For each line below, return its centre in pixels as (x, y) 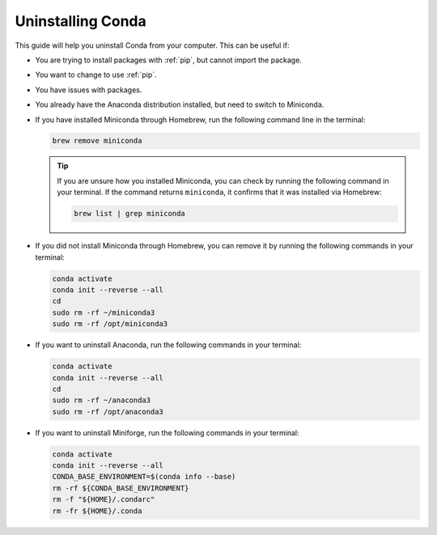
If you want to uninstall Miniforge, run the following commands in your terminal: (167, 432)
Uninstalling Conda (81, 21)
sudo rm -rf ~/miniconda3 (104, 312)
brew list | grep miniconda (129, 214)
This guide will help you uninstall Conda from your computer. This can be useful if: (153, 45)
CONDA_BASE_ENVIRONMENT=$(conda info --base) (144, 477)
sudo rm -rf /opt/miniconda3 (110, 324)
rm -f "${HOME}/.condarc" (104, 499)
